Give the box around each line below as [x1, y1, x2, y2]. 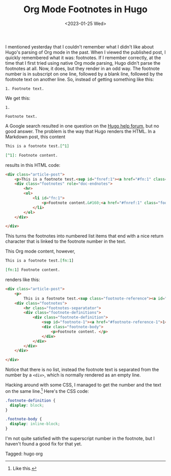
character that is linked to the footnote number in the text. [5, 238, 126, 244]
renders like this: [5, 277, 40, 283]
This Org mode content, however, [5, 248, 75, 255]
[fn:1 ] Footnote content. [5, 267, 60, 272]
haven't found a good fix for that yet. [5, 441, 82, 447]
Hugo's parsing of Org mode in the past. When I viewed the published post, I [5, 49, 166, 55]
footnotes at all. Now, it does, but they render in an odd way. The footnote [5, 65, 160, 71]
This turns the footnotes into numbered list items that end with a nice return [5, 233, 164, 239]
